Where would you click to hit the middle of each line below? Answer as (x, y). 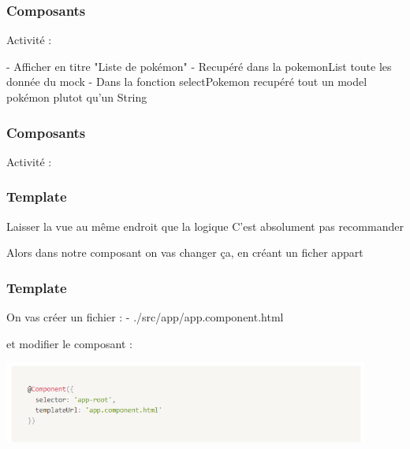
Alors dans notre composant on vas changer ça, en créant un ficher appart (185, 252)
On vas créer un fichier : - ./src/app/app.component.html (145, 317)
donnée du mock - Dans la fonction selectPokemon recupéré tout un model (187, 82)
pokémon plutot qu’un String (77, 97)
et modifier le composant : (69, 343)
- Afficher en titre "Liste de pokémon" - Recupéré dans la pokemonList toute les (199, 66)
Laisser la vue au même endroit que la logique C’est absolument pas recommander (205, 226)
